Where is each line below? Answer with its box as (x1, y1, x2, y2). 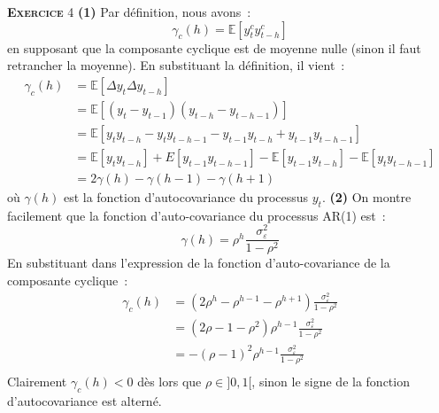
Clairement (7, 372, 67, 390)
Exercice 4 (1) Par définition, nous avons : (7, 3, 251, 20)
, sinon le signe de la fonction (251, 372, 410, 390)
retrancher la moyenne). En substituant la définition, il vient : (7, 56, 345, 74)
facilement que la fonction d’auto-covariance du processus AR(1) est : (7, 206, 386, 224)
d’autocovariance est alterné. (7, 391, 162, 409)
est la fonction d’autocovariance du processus (63, 187, 309, 206)
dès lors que (137, 372, 202, 390)
